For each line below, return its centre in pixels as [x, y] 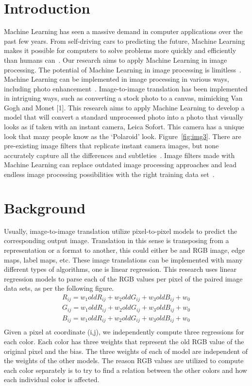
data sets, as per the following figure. [59, 288]
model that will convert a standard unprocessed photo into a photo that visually [124, 117]
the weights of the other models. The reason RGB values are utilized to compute [124, 360]
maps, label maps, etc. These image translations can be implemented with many [123, 259]
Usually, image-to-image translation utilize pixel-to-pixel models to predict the [121, 231]
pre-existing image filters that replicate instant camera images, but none [111, 146]
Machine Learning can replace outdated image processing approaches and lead [120, 165]
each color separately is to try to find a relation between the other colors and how [126, 370]
